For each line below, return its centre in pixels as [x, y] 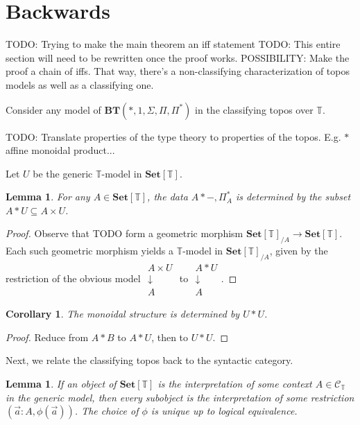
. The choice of [106, 411]
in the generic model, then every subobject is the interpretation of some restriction [180, 397]
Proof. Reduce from [47, 337]
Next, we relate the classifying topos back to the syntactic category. [149, 360]
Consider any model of [53, 109]
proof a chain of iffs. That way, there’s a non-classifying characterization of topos [178, 71]
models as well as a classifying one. [80, 84]
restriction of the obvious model [73, 278]
